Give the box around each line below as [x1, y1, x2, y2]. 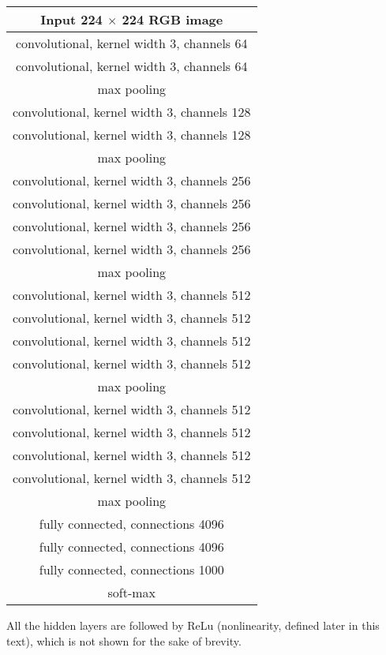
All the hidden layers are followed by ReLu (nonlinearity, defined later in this [6, 617, 380, 633]
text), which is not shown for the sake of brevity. [6, 632, 242, 649]
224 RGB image [122, 10, 223, 28]
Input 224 [40, 10, 103, 28]
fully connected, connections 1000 [39, 560, 224, 578]
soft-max [107, 583, 156, 601]
